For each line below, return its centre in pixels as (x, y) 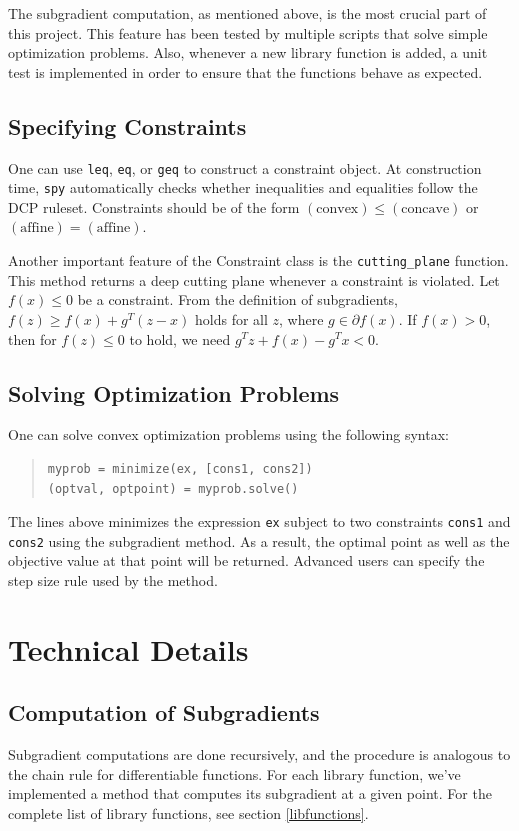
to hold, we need (180, 338)
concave (425, 208)
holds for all (231, 318)
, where (301, 318)
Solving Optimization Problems (174, 392)
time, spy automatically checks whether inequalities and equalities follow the (243, 187)
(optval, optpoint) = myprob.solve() (173, 488)
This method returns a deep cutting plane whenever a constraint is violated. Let (254, 279)
